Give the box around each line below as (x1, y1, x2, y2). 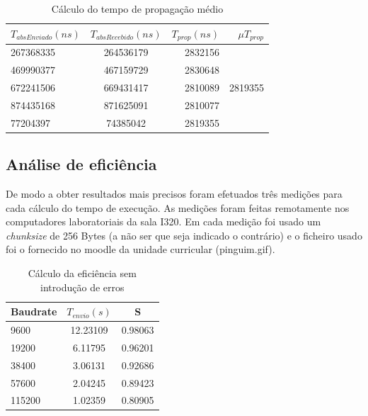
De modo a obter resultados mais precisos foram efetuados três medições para (6, 186, 343, 201)
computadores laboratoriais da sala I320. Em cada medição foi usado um (6, 214, 321, 229)
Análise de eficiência (6, 153, 157, 175)
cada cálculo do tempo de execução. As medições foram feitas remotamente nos (6, 200, 350, 215)
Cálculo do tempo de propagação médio (51, 1, 224, 16)
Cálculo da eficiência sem (28, 265, 137, 280)
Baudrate (11, 304, 57, 319)
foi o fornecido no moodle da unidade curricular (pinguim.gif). (6, 242, 275, 257)
